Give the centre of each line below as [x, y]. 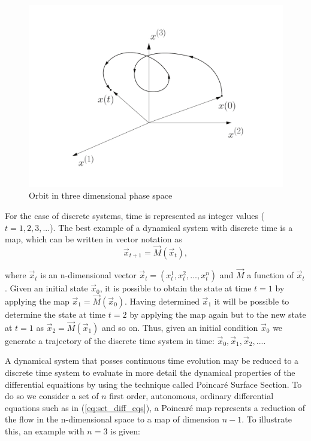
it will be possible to [252, 301]
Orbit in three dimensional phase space [101, 195]
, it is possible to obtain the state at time [176, 288]
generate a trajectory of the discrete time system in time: [110, 340]
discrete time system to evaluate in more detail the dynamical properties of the [150, 372]
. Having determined [162, 301]
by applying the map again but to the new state [218, 314]
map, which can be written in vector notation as [93, 239]
